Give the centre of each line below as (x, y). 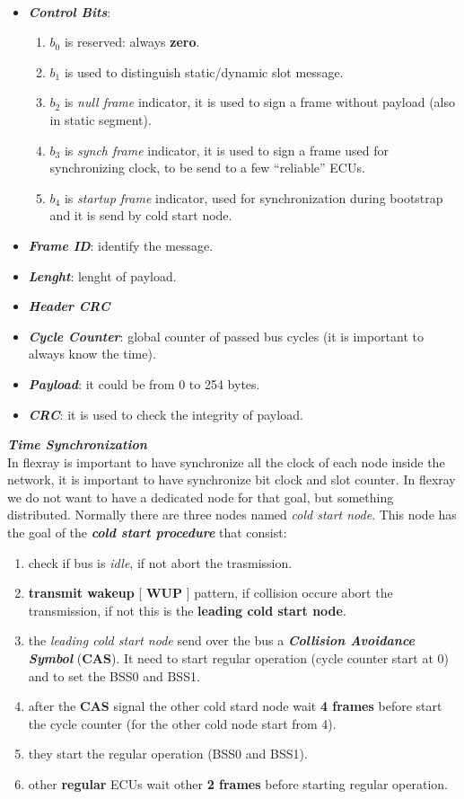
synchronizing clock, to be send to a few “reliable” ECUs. (207, 168)
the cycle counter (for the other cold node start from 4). (182, 723)
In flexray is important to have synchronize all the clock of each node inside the (226, 462)
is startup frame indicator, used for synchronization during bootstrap (254, 197)
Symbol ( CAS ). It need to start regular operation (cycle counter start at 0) (238, 658)
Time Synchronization (77, 444)
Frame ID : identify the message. (121, 245)
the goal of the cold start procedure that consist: (147, 533)
